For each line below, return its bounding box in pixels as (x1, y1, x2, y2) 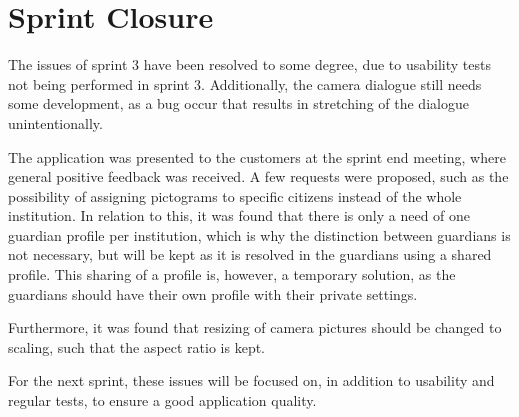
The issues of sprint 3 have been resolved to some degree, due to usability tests (8, 54, 491, 75)
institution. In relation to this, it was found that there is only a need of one (8, 205, 471, 226)
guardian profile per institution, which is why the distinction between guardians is (8, 224, 511, 245)
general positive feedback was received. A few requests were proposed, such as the (8, 166, 509, 187)
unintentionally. (8, 112, 103, 133)
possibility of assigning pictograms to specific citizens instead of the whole (8, 185, 462, 206)
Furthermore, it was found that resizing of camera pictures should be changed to (8, 317, 502, 338)
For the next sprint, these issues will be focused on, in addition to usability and (8, 370, 495, 391)
